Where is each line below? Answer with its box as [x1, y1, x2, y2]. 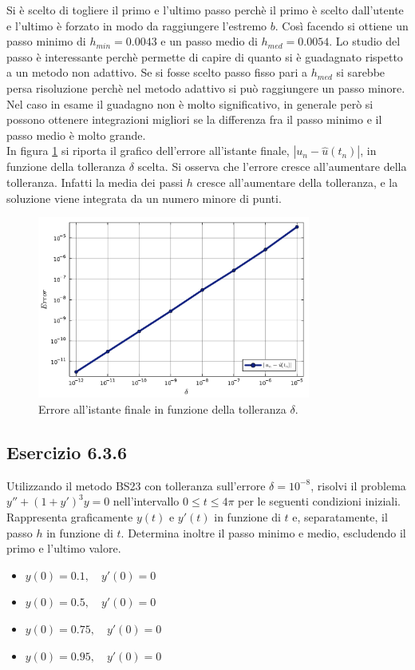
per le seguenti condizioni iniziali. [238, 493, 401, 509]
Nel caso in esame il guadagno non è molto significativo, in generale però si [6, 95, 373, 112]
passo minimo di [6, 33, 86, 50]
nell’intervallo [113, 493, 180, 509]
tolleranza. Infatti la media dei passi [6, 173, 184, 190]
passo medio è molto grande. [6, 126, 146, 143]
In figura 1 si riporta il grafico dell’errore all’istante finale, [6, 142, 290, 159]
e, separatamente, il [292, 508, 388, 525]
